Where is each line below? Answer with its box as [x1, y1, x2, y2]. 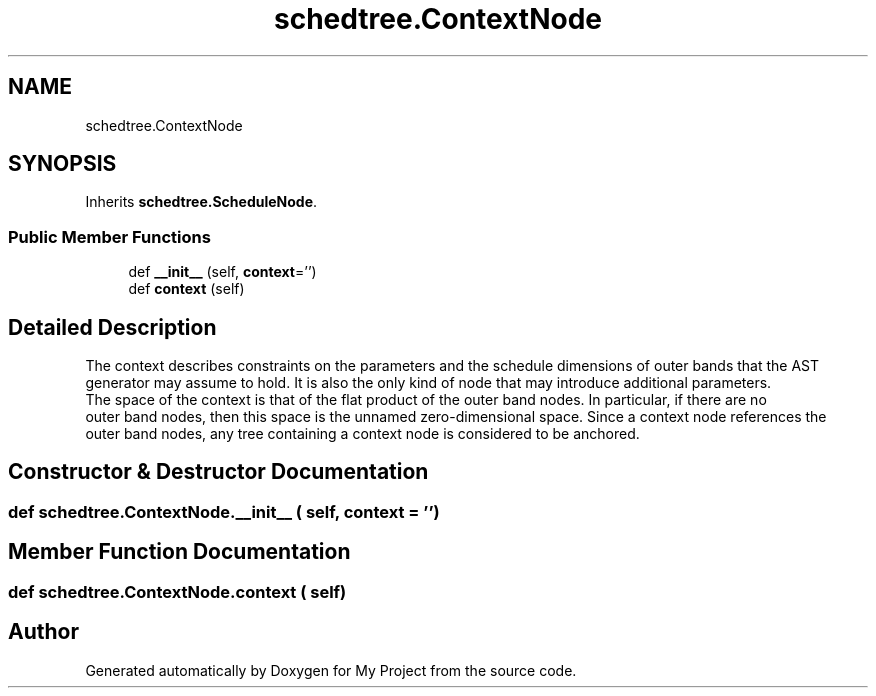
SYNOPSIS [8, 151, 117, 177]
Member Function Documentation [8, 539, 351, 565]
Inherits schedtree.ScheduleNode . [85, 193, 318, 211]
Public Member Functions [8, 226, 211, 247]
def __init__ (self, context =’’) [128, 263, 317, 281]
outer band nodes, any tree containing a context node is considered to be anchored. [85, 425, 640, 443]
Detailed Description [8, 314, 217, 340]
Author [8, 619, 79, 645]
